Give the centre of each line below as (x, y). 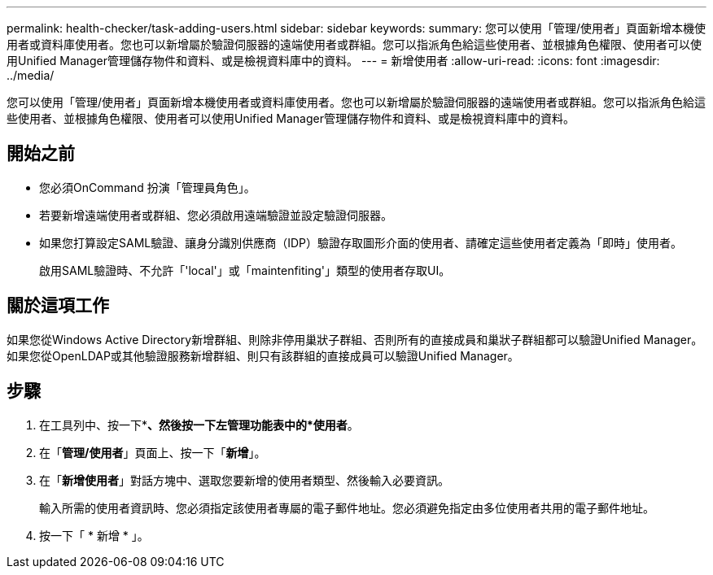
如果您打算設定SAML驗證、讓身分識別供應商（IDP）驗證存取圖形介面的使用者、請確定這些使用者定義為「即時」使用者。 (361, 242)
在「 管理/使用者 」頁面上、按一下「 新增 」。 (153, 452)
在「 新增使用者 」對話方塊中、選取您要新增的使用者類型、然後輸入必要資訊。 (244, 480)
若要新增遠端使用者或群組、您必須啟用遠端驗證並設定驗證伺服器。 (216, 215)
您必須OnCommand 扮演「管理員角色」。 (147, 187)
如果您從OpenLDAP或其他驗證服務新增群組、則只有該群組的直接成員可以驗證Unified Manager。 (263, 355)
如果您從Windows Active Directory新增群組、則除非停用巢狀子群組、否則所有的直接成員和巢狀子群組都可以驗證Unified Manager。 (355, 339)
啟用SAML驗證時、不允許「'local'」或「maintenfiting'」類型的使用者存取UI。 (245, 270)
